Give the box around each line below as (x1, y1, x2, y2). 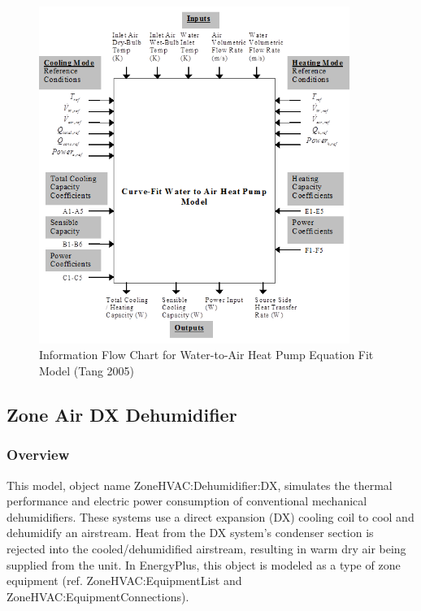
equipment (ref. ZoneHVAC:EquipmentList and (7, 572, 242, 589)
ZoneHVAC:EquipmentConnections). (7, 587, 189, 604)
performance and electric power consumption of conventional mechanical (7, 492, 367, 509)
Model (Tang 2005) (39, 362, 135, 379)
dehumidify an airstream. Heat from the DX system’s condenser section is (7, 524, 374, 541)
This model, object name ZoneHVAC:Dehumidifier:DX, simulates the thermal (7, 476, 393, 493)
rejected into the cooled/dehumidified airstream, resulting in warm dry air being (7, 539, 406, 557)
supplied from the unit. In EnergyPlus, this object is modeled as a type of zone (7, 556, 401, 573)
